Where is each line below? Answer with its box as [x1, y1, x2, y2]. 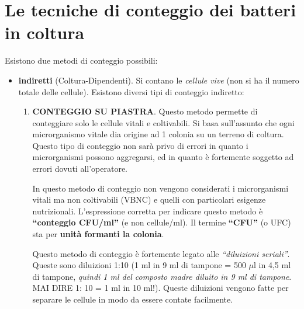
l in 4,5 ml [254, 259, 291, 271]
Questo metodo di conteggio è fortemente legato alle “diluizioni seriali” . [32, 247, 290, 259]
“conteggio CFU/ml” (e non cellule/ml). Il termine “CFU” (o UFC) [32, 216, 291, 228]
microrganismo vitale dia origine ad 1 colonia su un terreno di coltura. [32, 128, 284, 140]
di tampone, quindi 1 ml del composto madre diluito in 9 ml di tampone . [32, 270, 292, 282]
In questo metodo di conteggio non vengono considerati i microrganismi [32, 182, 289, 194]
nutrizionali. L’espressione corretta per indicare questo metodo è [32, 204, 263, 217]
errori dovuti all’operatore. [32, 162, 127, 175]
